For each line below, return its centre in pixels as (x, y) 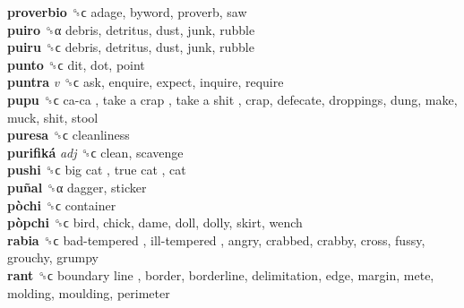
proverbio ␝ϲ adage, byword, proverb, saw (127, 12)
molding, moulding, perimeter (89, 292)
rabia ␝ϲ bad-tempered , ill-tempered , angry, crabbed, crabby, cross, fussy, (216, 240)
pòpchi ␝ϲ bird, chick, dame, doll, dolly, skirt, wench (155, 222)
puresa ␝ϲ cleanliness (69, 135)
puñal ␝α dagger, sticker (77, 187)
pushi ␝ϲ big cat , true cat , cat (97, 170)
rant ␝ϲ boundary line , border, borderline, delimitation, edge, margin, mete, (221, 274)
